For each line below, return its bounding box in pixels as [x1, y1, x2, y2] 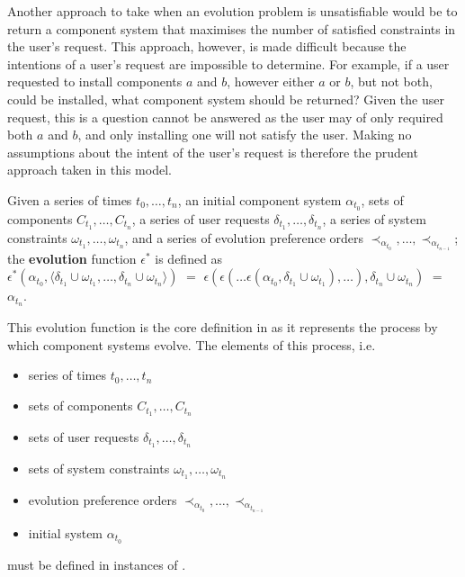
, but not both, [350, 72, 433, 91]
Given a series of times [7, 190, 132, 209]
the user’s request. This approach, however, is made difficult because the [7, 37, 407, 56]
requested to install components [7, 72, 183, 91]
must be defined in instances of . [7, 554, 186, 573]
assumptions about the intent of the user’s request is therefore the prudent [7, 142, 418, 161]
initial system [28, 523, 103, 542]
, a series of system [322, 209, 426, 228]
